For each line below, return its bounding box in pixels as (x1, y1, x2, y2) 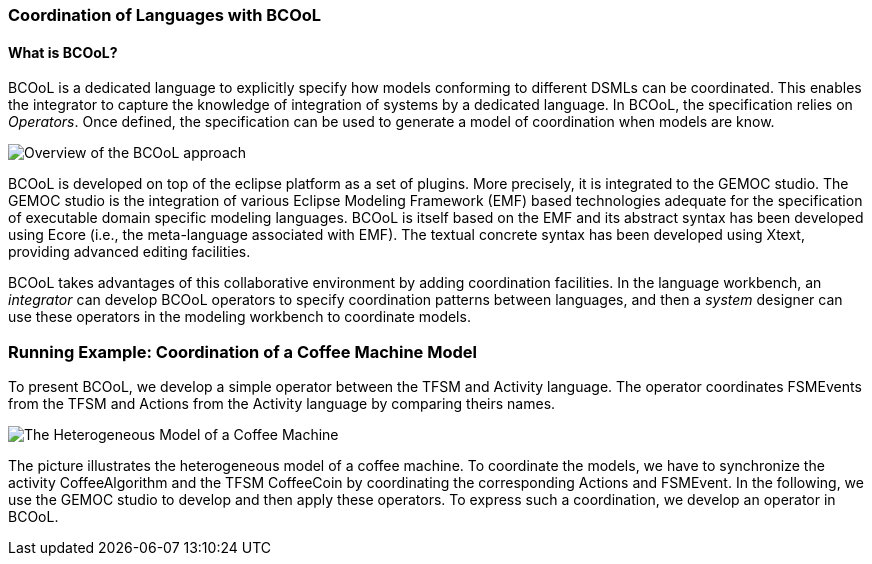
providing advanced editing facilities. (8, 243, 251, 261)
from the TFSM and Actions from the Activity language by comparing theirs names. (8, 394, 556, 412)
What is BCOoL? (8, 43, 118, 61)
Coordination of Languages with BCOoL (8, 5, 322, 25)
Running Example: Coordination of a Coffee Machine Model (8, 341, 477, 362)
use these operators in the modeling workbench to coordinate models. (8, 308, 471, 326)
